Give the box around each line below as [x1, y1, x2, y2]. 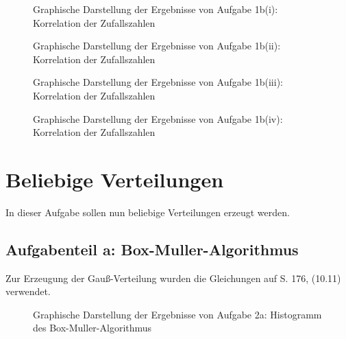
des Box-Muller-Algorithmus [33, 320, 152, 335]
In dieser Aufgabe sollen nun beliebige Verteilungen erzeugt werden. [5, 204, 290, 219]
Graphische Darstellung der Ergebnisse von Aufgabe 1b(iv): [33, 111, 283, 126]
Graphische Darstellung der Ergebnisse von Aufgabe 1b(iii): [33, 75, 283, 89]
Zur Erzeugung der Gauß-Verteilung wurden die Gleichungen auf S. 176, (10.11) [5, 270, 341, 285]
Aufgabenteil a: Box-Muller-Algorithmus [5, 238, 299, 259]
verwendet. [5, 284, 51, 299]
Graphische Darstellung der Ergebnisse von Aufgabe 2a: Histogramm [33, 307, 322, 321]
